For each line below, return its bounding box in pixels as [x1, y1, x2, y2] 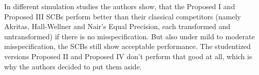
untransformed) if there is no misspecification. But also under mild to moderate [4, 31, 255, 41]
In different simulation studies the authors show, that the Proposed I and [4, 1, 235, 11]
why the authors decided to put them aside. [4, 61, 142, 71]
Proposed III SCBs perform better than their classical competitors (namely [4, 11, 241, 21]
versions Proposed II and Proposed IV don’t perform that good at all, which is [4, 51, 252, 61]
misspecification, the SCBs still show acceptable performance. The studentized [4, 41, 251, 52]
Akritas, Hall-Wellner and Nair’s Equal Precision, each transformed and [4, 21, 231, 32]
